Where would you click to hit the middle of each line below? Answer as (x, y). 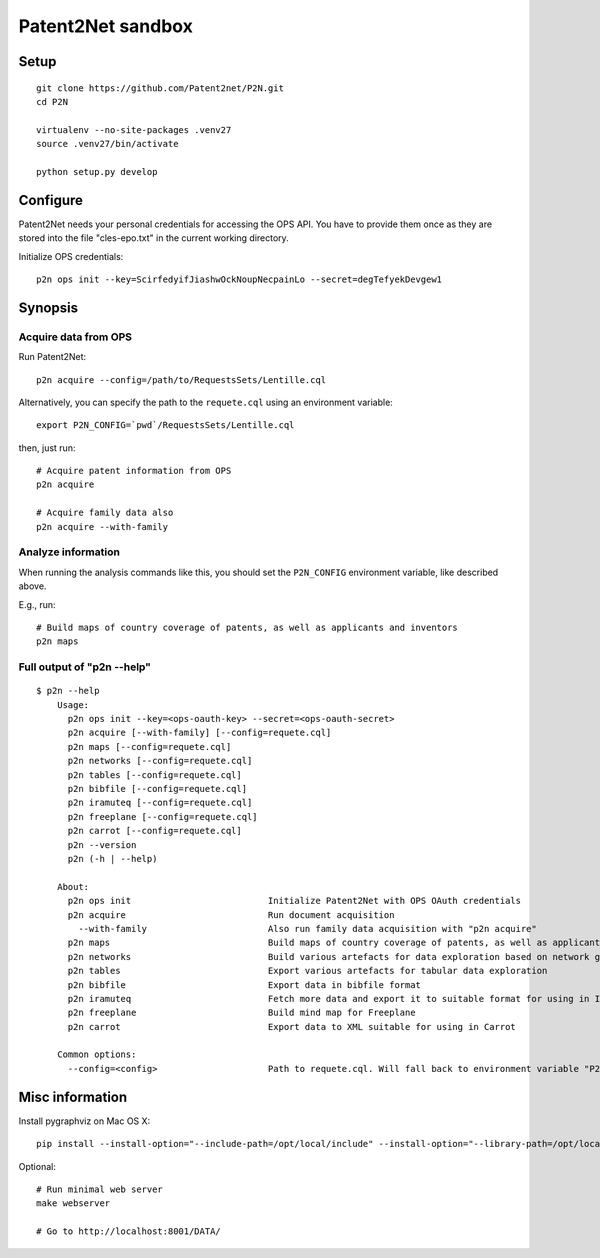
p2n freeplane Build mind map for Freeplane (241, 1013)
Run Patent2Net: (52, 357)
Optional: (37, 1166)
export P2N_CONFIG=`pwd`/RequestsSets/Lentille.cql (165, 425)
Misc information (73, 1096)
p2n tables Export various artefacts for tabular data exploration (307, 971)
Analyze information (69, 552)
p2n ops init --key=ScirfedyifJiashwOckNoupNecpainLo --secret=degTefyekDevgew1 (239, 279)
